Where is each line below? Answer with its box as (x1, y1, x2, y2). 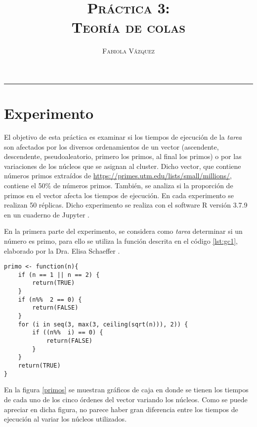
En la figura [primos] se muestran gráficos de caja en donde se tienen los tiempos (4, 384, 249, 395)
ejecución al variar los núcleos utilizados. (4, 414, 127, 424)
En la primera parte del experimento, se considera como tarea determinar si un (4, 226, 243, 236)
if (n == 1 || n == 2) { (18, 271, 100, 278)
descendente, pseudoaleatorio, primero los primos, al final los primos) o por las (4, 151, 242, 161)
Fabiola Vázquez (102, 46, 155, 56)
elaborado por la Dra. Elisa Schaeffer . (4, 245, 120, 256)
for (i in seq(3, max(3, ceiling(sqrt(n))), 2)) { (18, 320, 188, 328)
